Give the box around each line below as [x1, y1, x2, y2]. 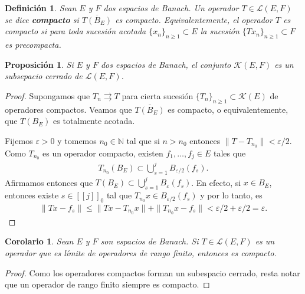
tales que [214, 146, 246, 159]
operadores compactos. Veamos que [5, 103, 132, 115]
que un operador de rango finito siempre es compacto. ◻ [5, 278, 210, 290]
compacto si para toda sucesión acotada [5, 25, 146, 37]
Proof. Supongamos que [5, 89, 90, 102]
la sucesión [200, 25, 240, 37]
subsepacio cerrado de [5, 70, 83, 82]
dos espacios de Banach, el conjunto [100, 58, 231, 70]
